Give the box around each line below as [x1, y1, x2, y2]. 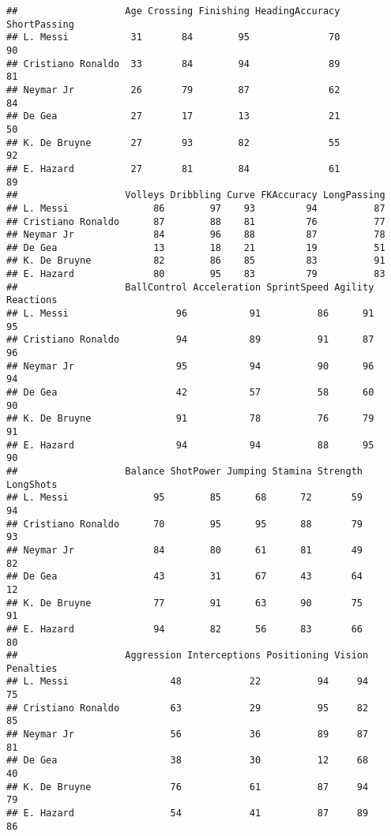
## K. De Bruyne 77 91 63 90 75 [6, 597, 363, 609]
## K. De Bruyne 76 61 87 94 [6, 781, 369, 793]
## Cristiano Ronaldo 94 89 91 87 [6, 334, 374, 346]
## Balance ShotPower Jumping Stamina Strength [6, 465, 363, 477]
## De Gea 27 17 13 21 [6, 111, 340, 122]
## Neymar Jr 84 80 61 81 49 [6, 544, 363, 556]
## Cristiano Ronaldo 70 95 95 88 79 [6, 518, 363, 530]
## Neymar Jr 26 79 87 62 [6, 84, 340, 96]
